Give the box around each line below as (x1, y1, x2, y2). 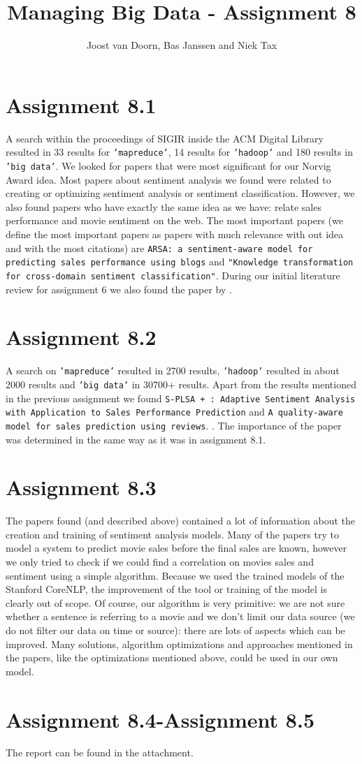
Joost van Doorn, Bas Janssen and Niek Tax (86, 38, 277, 52)
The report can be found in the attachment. (6, 745, 194, 760)
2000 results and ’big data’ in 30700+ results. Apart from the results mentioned (6, 376, 356, 391)
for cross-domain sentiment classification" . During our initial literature (6, 267, 340, 282)
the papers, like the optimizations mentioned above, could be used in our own (6, 650, 338, 665)
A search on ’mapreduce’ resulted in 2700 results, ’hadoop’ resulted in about (6, 363, 340, 378)
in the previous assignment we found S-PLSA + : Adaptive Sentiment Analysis (6, 390, 356, 405)
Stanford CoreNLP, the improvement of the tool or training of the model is (6, 582, 327, 596)
